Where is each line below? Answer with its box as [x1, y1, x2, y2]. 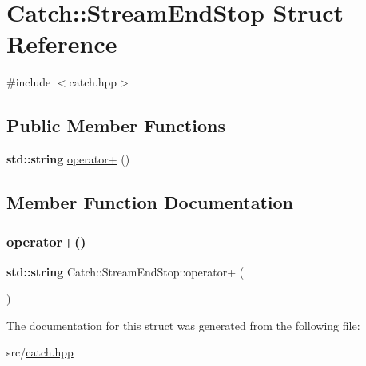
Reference [6, 27, 117, 60]
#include [6, 74, 51, 90]
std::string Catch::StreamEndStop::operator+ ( [6, 263, 245, 280]
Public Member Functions [6, 113, 225, 138]
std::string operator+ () [6, 151, 130, 167]
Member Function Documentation [6, 190, 294, 215]
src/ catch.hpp [6, 344, 74, 360]
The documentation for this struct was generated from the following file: [6, 316, 360, 333]
